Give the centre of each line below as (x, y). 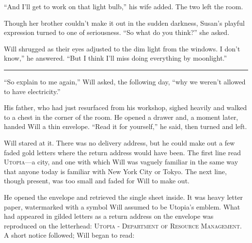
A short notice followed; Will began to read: (69, 235)
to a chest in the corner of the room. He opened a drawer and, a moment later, (121, 117)
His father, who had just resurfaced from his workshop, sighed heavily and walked (126, 107)
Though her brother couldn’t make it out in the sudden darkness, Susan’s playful (124, 23)
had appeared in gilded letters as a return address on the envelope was (109, 216)
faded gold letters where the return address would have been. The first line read (123, 152)
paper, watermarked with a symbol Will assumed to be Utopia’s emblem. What (122, 206)
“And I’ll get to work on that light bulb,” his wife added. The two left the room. (124, 6)
